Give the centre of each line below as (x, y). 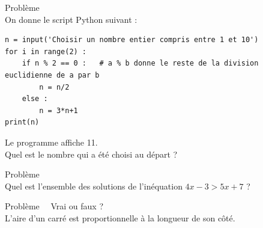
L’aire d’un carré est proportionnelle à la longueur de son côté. (120, 217)
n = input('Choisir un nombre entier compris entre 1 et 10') (132, 40)
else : (35, 99)
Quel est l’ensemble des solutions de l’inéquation (94, 186)
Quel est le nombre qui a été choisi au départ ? (91, 154)
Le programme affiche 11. (51, 142)
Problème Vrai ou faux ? (54, 206)
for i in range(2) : (46, 51)
